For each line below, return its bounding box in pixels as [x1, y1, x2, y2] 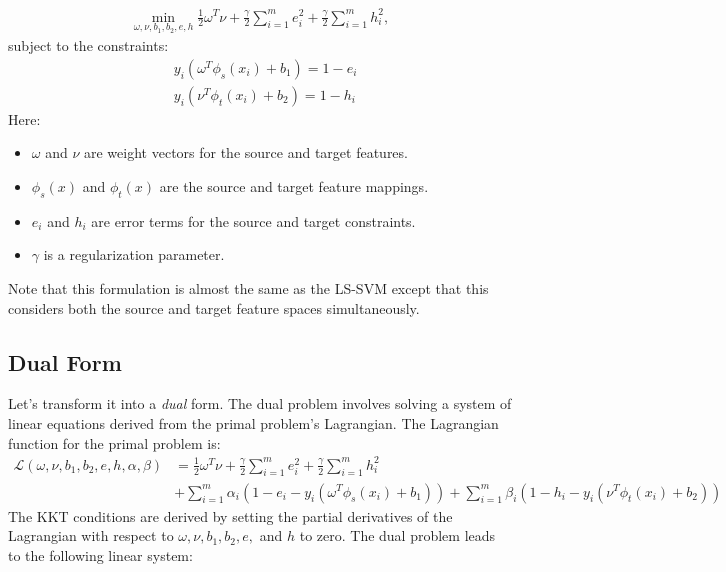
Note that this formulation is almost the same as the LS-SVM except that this [8, 277, 489, 298]
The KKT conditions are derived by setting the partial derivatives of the [8, 505, 453, 526]
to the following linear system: [8, 544, 193, 565]
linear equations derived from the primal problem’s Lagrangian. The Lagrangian [8, 412, 499, 433]
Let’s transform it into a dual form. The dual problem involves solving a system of [8, 393, 512, 414]
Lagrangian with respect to [8, 525, 174, 546]
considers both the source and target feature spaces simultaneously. [8, 297, 420, 318]
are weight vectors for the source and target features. [84, 142, 408, 163]
